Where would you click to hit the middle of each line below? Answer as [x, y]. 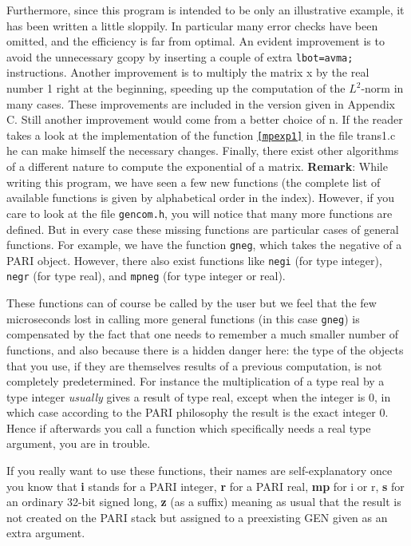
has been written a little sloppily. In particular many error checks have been [192, 25]
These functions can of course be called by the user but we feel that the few [192, 303]
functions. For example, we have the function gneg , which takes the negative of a [204, 245]
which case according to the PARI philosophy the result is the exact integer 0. [198, 412]
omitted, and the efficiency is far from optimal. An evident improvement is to [196, 41]
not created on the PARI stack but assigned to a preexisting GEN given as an [197, 517]
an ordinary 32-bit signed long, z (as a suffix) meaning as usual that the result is [204, 502]
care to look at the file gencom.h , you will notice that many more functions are [200, 213]
